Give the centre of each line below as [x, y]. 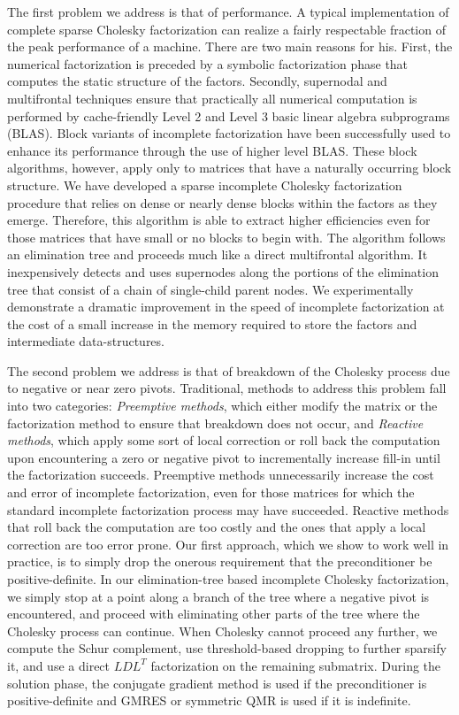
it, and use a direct [59, 665]
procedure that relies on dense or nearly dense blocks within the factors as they [222, 202]
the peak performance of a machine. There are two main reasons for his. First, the [230, 46]
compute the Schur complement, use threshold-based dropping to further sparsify [227, 648]
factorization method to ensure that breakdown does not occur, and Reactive [215, 423]
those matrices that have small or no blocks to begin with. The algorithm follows [226, 237]
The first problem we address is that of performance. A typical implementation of [228, 12]
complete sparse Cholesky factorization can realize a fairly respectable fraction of [226, 29]
